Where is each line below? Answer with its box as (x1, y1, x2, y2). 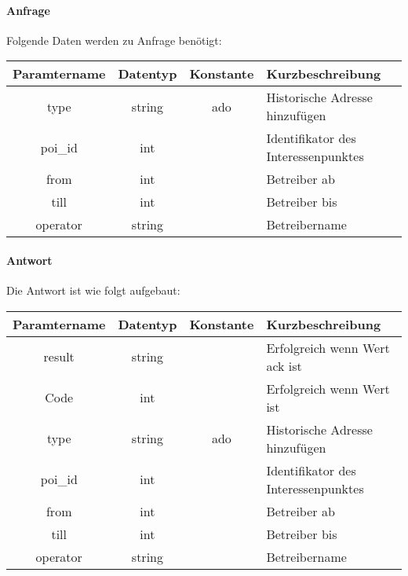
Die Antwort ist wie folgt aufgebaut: (6, 282, 180, 299)
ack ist (266, 356, 302, 375)
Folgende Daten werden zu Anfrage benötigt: (6, 31, 222, 48)
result (43, 347, 75, 366)
